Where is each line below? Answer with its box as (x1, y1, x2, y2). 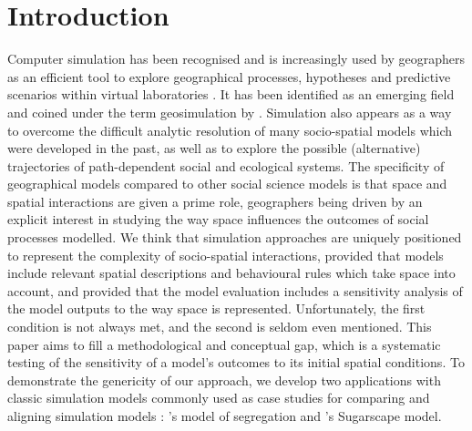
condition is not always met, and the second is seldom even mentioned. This (7, 317, 432, 336)
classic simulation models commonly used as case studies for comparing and (7, 388, 430, 407)
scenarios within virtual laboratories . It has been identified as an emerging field (7, 85, 455, 104)
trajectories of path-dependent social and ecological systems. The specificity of (7, 156, 445, 175)
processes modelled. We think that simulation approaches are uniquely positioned (7, 228, 462, 247)
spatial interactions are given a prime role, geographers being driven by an (7, 191, 423, 210)
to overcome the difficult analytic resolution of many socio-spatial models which (7, 120, 453, 139)
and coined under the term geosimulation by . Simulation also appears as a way (7, 102, 452, 121)
